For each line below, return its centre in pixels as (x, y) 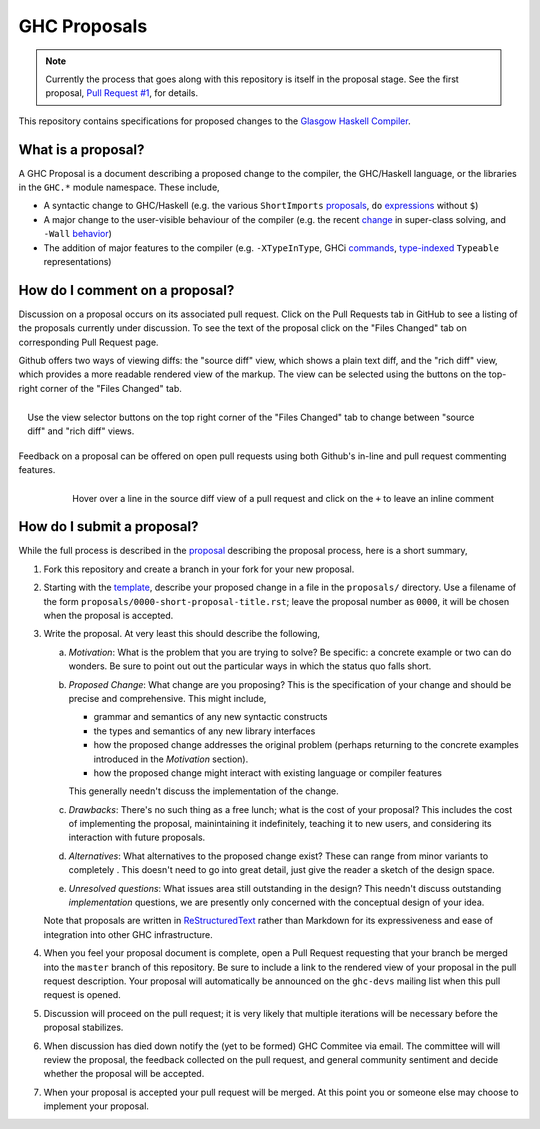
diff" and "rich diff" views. (81, 431)
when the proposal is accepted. (108, 616)
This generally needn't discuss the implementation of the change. (203, 791)
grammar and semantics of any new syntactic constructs (210, 717)
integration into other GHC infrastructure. (128, 934)
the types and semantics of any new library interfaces (204, 731)
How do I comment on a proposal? (126, 290)
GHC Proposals (83, 26)
